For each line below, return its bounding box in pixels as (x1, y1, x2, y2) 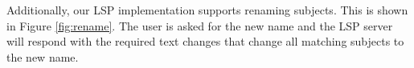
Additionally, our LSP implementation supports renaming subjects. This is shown (6, 2, 408, 18)
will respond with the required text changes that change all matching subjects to (6, 33, 404, 50)
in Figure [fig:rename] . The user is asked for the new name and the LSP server (6, 17, 393, 34)
